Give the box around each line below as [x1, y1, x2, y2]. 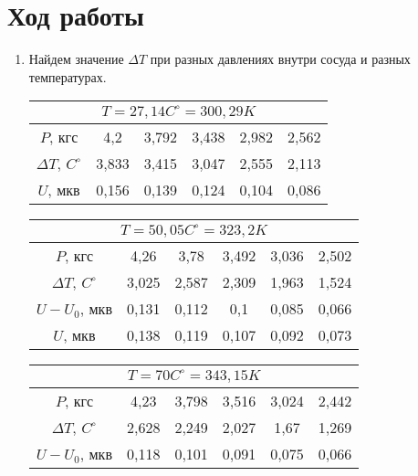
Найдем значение [28, 49, 124, 69]
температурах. [28, 67, 107, 86]
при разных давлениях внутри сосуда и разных [150, 49, 411, 69]
